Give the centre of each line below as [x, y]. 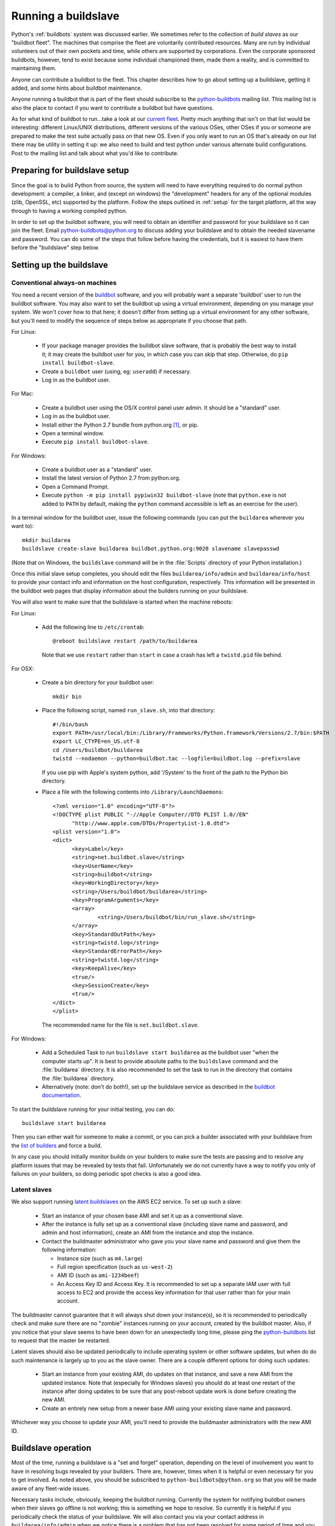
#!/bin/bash [70, 724]
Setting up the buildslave [59, 265]
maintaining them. [34, 68]
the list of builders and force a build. [57, 1145]
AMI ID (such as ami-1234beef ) [98, 1275]
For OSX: [23, 669]
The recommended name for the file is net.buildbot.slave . [121, 1025]
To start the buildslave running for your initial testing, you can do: [93, 1109]
